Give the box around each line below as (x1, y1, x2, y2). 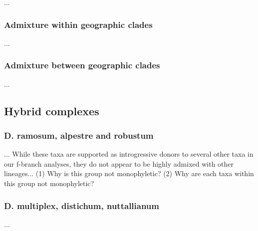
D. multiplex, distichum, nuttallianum (4, 199, 159, 212)
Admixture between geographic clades (4, 59, 160, 71)
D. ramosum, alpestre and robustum (4, 129, 154, 141)
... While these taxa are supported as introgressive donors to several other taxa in (4, 149, 254, 159)
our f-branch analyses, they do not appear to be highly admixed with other (4, 158, 234, 169)
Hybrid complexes (4, 103, 99, 118)
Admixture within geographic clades (4, 18, 153, 30)
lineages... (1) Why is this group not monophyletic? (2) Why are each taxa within (4, 168, 254, 179)
